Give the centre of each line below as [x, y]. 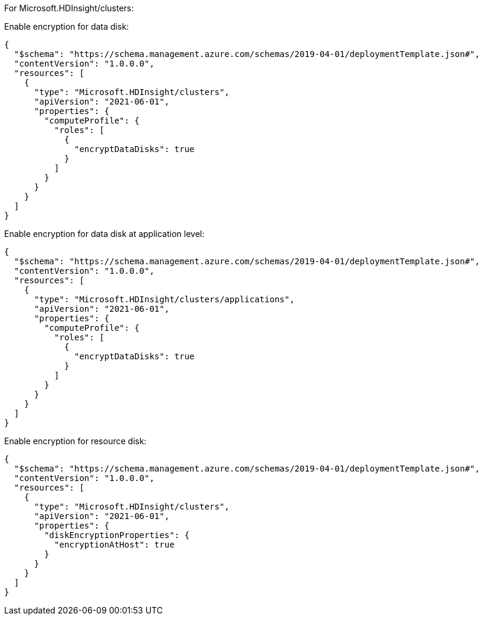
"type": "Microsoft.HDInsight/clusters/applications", [164, 299]
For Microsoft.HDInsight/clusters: [69, 8]
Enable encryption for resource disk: [75, 441]
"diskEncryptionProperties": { [117, 535]
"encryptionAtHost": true [114, 545]
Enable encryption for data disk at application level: [104, 234]
